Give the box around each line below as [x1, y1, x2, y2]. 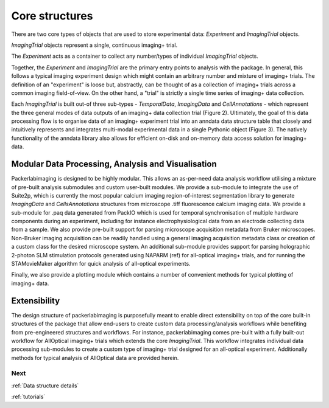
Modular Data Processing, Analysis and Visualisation [11, 159, 217, 170]
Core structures [11, 9, 93, 22]
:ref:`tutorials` [11, 393, 46, 401]
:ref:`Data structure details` [11, 382, 79, 389]
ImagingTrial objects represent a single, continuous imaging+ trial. [11, 41, 178, 49]
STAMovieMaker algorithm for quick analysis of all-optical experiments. [11, 260, 191, 268]
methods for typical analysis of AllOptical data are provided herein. [11, 354, 179, 361]
